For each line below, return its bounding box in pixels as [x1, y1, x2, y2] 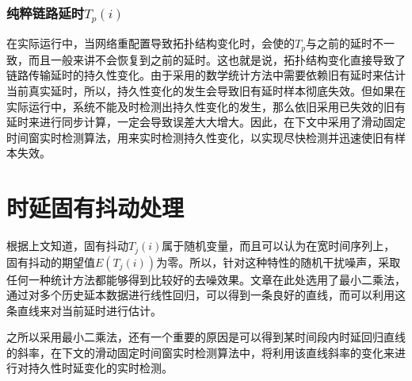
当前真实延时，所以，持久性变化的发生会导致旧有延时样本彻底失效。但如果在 [6, 82, 406, 98]
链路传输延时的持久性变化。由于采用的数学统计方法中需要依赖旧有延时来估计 [6, 67, 406, 83]
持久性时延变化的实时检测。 [28, 360, 173, 376]
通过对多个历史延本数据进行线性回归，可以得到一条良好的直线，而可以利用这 [6, 287, 406, 303]
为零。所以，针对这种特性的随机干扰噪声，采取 [156, 253, 401, 270]
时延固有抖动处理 [6, 191, 185, 224]
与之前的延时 [305, 35, 372, 52]
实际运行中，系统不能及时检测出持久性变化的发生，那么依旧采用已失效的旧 [6, 98, 395, 114]
